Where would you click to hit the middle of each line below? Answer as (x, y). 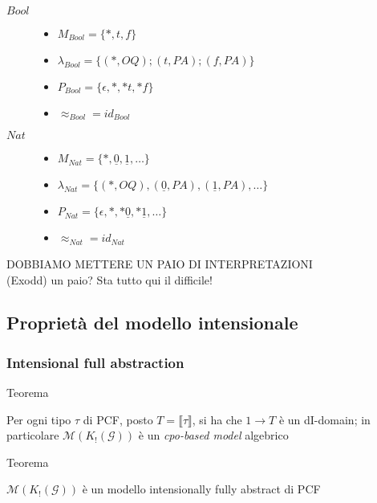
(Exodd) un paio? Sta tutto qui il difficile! (109, 279)
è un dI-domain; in (324, 419)
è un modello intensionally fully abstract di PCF (201, 489)
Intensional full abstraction (95, 362)
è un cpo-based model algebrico (213, 435)
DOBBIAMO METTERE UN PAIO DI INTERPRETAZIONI (160, 263)
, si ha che (217, 419)
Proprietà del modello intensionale (152, 323)
